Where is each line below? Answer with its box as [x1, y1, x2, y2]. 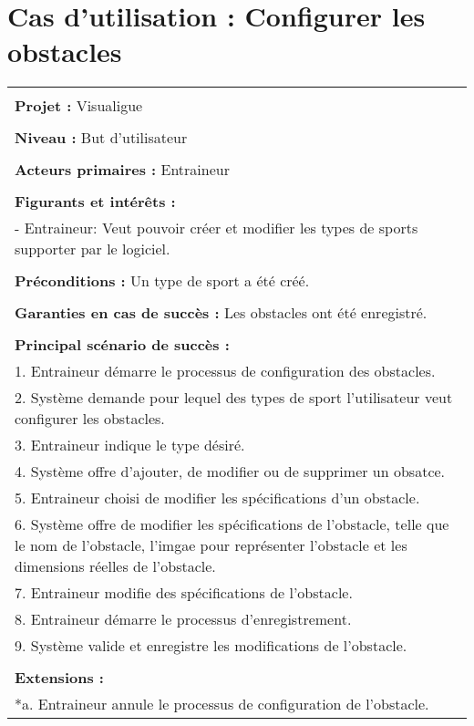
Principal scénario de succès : [15, 334, 230, 356]
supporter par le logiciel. [15, 238, 170, 260]
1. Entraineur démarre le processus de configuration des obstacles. [15, 360, 436, 382]
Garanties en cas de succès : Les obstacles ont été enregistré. [15, 302, 428, 324]
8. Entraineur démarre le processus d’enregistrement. [15, 608, 352, 630]
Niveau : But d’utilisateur [15, 127, 188, 149]
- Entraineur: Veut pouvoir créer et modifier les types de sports [15, 217, 418, 239]
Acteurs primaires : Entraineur [15, 159, 230, 181]
